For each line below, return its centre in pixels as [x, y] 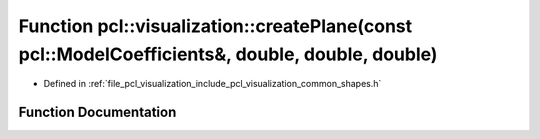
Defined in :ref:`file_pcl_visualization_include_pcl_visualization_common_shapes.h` [212, 84]
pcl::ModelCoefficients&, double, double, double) [228, 54]
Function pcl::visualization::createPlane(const [215, 26]
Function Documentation [97, 112]
